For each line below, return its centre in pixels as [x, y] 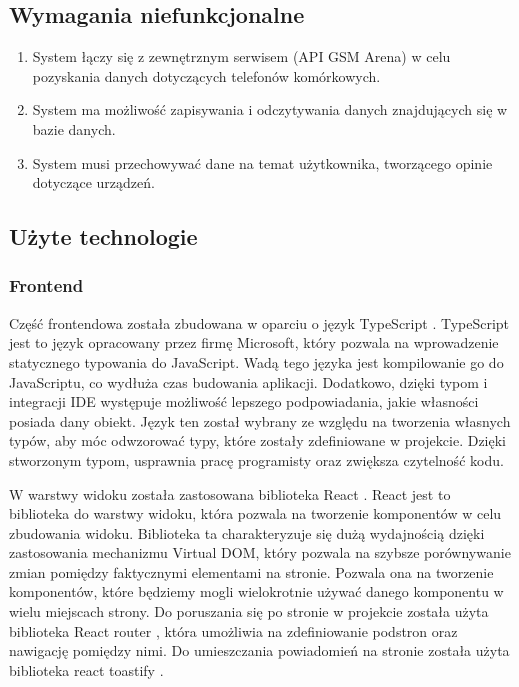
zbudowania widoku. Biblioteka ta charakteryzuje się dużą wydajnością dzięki [247, 532]
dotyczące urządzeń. [93, 182]
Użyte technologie [103, 236]
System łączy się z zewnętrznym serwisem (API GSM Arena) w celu [241, 56]
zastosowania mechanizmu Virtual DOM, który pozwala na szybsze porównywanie [260, 552]
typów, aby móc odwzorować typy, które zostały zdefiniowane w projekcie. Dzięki [257, 440]
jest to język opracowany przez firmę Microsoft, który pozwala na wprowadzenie [254, 342]
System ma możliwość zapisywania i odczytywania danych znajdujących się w [270, 109]
